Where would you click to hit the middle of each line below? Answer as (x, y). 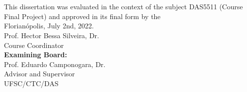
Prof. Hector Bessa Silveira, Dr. (52, 35)
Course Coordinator (34, 45)
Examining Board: (35, 55)
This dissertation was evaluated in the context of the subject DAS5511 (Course (123, 7)
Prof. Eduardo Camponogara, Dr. (55, 64)
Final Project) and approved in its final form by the (82, 16)
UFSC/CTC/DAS (31, 83)
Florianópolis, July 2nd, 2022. (49, 26)
